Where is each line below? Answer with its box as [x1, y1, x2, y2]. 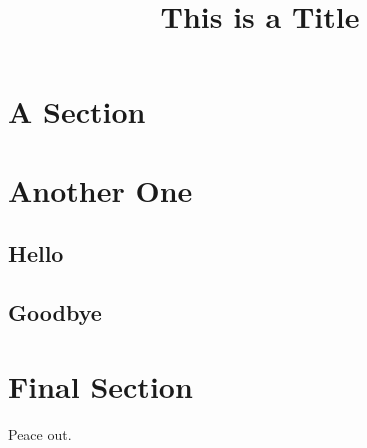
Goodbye [8, 297, 102, 328]
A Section [8, 91, 146, 132]
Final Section [8, 365, 193, 406]
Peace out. [8, 423, 72, 444]
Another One [8, 169, 193, 210]
